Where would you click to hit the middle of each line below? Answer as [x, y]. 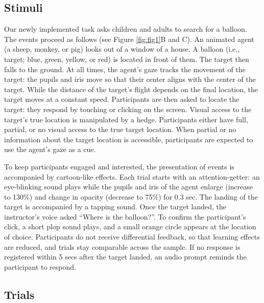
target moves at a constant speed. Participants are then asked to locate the [122, 99]
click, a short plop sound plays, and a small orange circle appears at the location [130, 226]
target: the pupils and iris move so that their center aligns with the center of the [130, 79]
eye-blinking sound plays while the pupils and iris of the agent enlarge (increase [129, 187]
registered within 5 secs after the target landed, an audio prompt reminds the [125, 257]
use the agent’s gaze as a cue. [50, 149]
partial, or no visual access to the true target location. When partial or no [120, 129]
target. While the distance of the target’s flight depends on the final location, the [131, 89]
